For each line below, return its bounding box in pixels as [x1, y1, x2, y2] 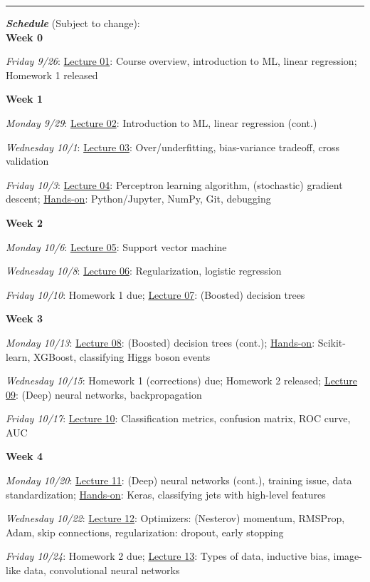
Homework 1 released [6, 67, 98, 82]
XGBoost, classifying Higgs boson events [33, 349, 211, 364]
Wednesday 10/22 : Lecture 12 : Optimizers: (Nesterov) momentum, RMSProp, [6, 511, 345, 526]
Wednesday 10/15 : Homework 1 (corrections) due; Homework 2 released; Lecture [6, 373, 358, 388]
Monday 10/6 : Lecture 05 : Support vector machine [6, 239, 227, 254]
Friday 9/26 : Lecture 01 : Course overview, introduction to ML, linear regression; [6, 53, 357, 68]
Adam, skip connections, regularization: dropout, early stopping [6, 524, 284, 539]
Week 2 [6, 215, 43, 230]
